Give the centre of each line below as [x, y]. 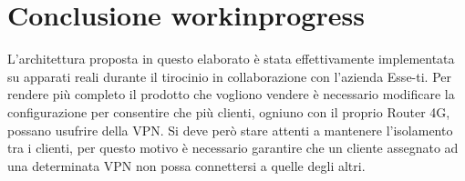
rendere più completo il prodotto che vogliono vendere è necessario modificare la [231, 94]
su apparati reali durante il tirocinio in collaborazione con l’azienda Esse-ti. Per [230, 76]
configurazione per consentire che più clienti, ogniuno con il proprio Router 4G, [229, 111]
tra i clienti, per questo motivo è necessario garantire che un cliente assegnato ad [233, 148]
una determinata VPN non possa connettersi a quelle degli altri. [186, 165]
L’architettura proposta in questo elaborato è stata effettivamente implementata [231, 59]
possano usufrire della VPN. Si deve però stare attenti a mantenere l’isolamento [230, 130]
